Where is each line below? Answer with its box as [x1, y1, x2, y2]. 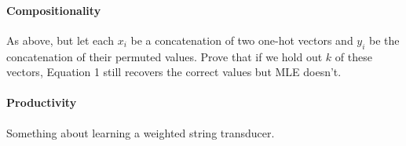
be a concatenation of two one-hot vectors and [130, 31, 353, 48]
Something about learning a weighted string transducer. [6, 124, 275, 141]
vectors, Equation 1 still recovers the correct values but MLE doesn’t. [6, 64, 342, 80]
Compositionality [6, 2, 101, 18]
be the [369, 31, 400, 48]
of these [335, 48, 372, 64]
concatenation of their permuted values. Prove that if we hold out [6, 48, 323, 64]
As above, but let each [6, 31, 114, 48]
